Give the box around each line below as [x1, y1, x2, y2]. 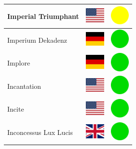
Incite [7, 104, 24, 114]
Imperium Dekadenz [7, 34, 67, 45]
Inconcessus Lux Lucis [7, 127, 73, 137]
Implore [7, 58, 30, 68]
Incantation [7, 81, 41, 91]
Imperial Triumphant [7, 11, 79, 21]
